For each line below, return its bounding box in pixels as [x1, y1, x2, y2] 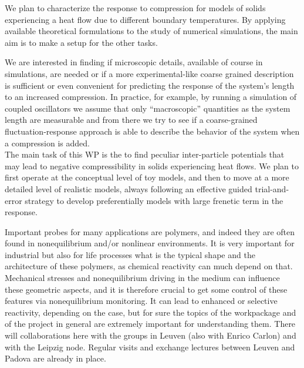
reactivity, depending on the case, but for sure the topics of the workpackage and [5, 306, 296, 318]
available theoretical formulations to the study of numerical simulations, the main [5, 25, 298, 37]
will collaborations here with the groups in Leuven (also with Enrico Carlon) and [5, 329, 296, 342]
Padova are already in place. [5, 352, 106, 364]
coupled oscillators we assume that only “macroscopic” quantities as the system [5, 102, 291, 114]
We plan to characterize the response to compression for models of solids [5, 2, 266, 14]
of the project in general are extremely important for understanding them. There [5, 317, 296, 330]
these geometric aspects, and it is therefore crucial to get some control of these [5, 283, 288, 295]
